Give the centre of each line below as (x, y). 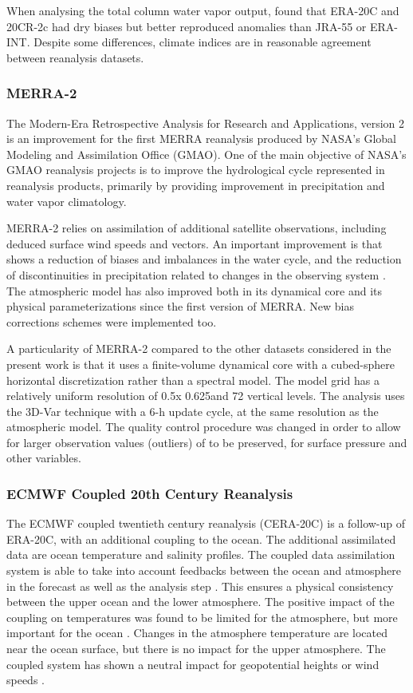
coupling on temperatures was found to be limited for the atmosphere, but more (202, 617)
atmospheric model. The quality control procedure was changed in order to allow (204, 427)
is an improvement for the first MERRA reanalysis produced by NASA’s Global (201, 139)
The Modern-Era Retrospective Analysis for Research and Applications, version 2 (206, 123)
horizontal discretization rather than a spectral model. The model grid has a (193, 380)
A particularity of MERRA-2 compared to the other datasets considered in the (199, 348)
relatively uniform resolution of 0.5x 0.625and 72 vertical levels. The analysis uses (206, 396)
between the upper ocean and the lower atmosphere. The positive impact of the (201, 602)
